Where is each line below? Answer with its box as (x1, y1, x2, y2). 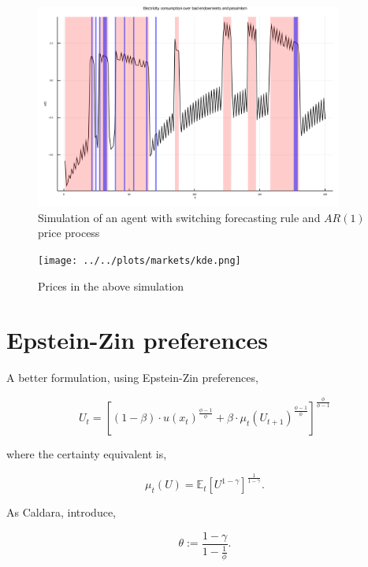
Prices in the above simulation (38, 277, 184, 294)
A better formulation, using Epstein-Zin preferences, (6, 369, 258, 386)
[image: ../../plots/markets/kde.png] (38, 254, 241, 266)
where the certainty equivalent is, (6, 446, 167, 462)
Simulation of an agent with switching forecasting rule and (38, 209, 321, 225)
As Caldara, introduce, (6, 504, 117, 521)
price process (38, 224, 100, 241)
